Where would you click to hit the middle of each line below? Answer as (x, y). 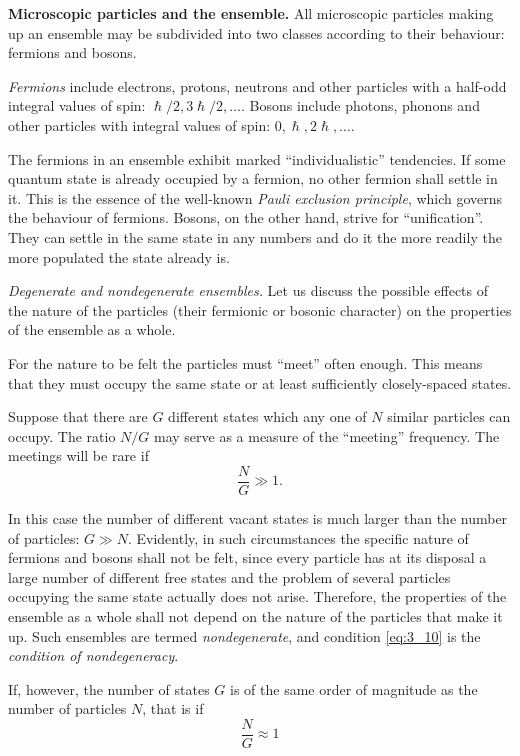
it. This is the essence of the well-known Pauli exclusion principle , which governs (255, 197)
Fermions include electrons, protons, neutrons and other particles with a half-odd (257, 85)
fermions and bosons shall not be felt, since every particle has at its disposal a (247, 557)
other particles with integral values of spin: (139, 124)
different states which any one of (267, 416)
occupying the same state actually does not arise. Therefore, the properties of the (257, 596)
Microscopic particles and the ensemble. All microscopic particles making (251, 13)
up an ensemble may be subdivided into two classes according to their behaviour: (256, 32)
